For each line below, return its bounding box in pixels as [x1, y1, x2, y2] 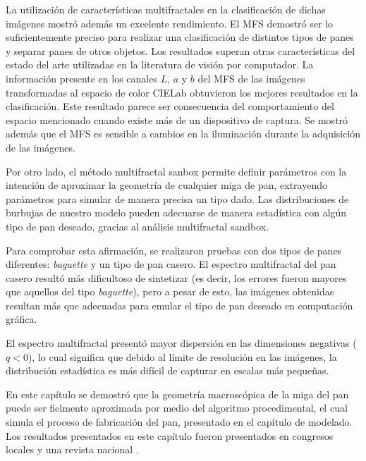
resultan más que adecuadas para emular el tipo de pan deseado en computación [6, 297, 353, 312]
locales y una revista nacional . [6, 442, 139, 457]
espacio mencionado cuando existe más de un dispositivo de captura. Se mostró [6, 112, 348, 127]
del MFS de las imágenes [197, 70, 305, 85]
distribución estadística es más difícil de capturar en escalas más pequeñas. [6, 363, 329, 378]
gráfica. [6, 312, 37, 326]
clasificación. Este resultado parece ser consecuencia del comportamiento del [6, 99, 334, 113]
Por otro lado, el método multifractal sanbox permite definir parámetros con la [6, 164, 347, 178]
